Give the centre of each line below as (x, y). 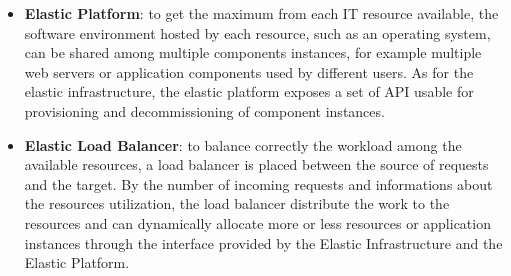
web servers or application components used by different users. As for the (249, 71)
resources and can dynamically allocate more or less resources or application (257, 222)
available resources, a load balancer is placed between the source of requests (256, 164)
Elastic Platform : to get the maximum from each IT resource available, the (261, 13)
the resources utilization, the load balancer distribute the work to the (237, 203)
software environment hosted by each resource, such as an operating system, (257, 32)
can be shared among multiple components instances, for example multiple (253, 52)
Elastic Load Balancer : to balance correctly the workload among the (243, 144)
